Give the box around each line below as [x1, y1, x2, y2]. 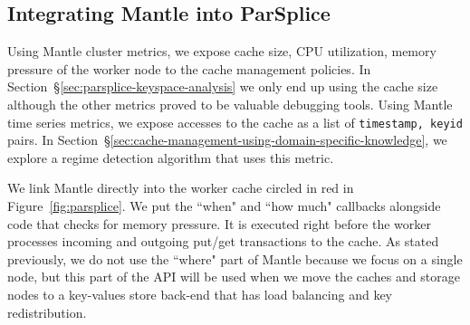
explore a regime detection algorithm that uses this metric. [7, 148, 334, 167]
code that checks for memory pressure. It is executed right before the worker [7, 214, 432, 233]
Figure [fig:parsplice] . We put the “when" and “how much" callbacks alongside [7, 196, 441, 215]
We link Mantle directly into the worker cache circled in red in [7, 178, 354, 197]
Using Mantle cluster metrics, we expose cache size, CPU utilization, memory [7, 42, 436, 61]
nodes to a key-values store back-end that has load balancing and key [7, 284, 392, 303]
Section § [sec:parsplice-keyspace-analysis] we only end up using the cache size [7, 77, 438, 96]
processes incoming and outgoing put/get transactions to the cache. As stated [7, 232, 439, 251]
